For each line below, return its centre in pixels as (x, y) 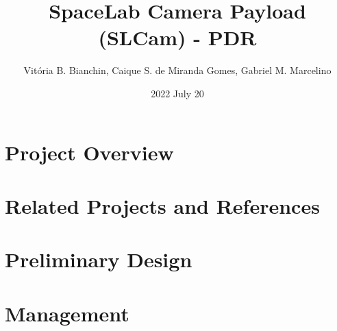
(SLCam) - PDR (177, 37)
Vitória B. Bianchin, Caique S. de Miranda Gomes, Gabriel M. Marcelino (177, 70)
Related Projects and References (162, 205)
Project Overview (89, 152)
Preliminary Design (99, 259)
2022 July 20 (177, 93)
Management (67, 313)
